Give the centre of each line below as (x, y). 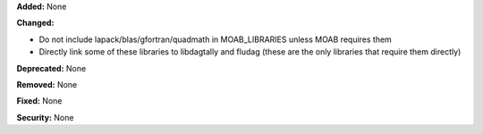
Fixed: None (39, 101)
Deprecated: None (51, 68)
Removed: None (47, 84)
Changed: (35, 23)
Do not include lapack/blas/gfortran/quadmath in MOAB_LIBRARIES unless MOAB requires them (216, 39)
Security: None (45, 117)
